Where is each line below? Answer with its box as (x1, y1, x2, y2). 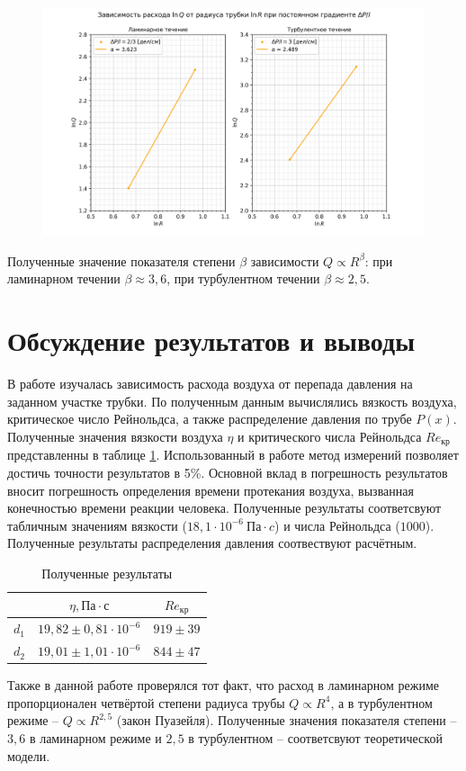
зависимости (250, 251, 319, 270)
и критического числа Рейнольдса (237, 426, 422, 445)
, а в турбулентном (330, 693, 433, 712)
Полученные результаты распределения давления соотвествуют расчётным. (7, 533, 417, 552)
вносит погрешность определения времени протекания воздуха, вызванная (7, 480, 414, 499)
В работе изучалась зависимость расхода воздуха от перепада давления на (7, 374, 413, 393)
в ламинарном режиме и (29, 728, 162, 747)
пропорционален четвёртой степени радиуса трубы (7, 693, 285, 712)
